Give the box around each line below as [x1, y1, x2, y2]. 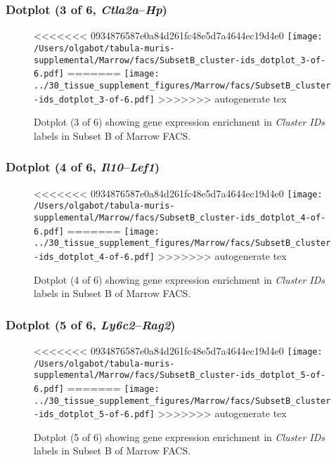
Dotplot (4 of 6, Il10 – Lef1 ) [6, 158, 160, 176]
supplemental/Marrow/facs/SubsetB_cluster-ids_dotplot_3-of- [34, 55, 326, 65]
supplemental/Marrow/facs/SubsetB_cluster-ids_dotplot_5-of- [34, 370, 326, 381]
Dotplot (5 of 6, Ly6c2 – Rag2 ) [6, 315, 176, 333]
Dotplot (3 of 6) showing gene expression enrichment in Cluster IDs [34, 114, 325, 129]
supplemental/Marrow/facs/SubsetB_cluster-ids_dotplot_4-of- [34, 212, 326, 223]
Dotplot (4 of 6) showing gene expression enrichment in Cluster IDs [34, 272, 325, 287]
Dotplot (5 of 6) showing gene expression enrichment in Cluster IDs [34, 429, 325, 444]
